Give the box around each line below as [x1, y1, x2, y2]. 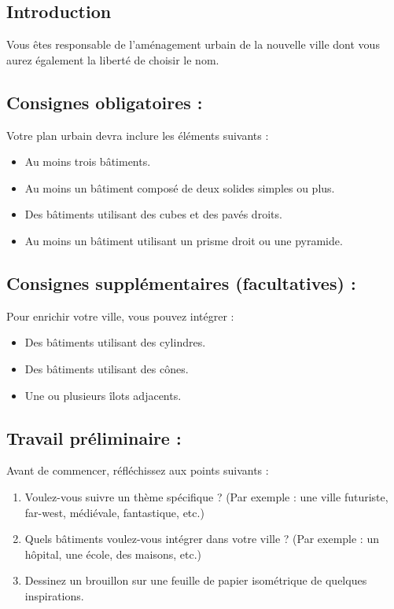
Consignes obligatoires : [6, 90, 203, 114]
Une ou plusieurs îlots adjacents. [24, 387, 182, 403]
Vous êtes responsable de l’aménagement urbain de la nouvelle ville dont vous [6, 36, 380, 53]
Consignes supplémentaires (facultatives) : [6, 270, 356, 295]
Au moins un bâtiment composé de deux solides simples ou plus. [24, 179, 335, 196]
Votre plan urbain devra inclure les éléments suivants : [6, 127, 269, 143]
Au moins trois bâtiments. [24, 153, 151, 170]
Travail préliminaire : [6, 425, 182, 449]
